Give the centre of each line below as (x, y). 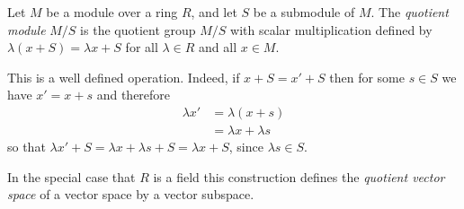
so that (27, 147)
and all (218, 47)
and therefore (134, 95)
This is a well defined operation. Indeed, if (124, 77)
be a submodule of (304, 12)
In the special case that (71, 176)
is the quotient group (138, 29)
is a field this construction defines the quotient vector (299, 176)
